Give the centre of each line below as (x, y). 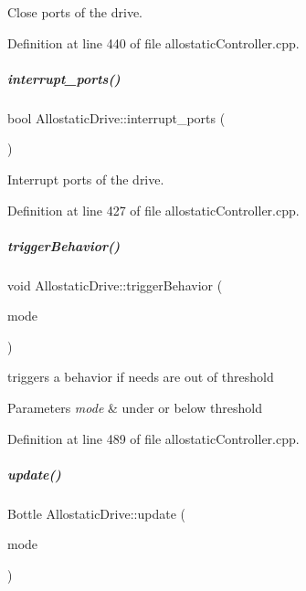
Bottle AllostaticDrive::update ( (96, 513)
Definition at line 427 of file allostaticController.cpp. (153, 210)
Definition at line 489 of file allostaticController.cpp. (153, 438)
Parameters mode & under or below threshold (135, 408)
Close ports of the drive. (75, 12)
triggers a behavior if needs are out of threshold (141, 377)
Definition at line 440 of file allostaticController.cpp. (153, 42)
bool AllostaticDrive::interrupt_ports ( (116, 117)
